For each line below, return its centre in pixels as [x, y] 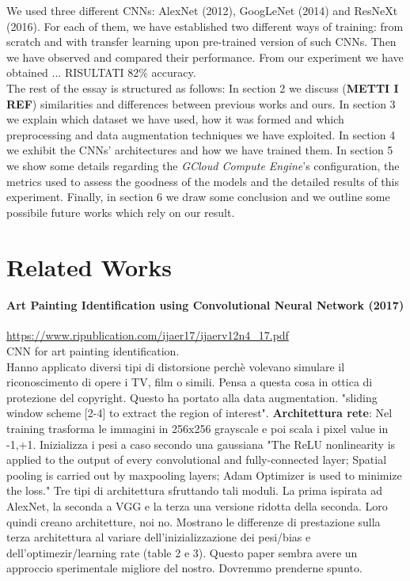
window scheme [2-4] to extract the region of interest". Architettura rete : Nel [199, 413]
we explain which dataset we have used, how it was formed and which [175, 119]
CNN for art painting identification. [93, 351]
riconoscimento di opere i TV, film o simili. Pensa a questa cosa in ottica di [190, 382]
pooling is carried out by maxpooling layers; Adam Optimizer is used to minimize [204, 475]
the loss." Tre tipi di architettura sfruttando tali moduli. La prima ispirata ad [195, 490]
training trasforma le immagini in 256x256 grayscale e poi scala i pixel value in [197, 429]
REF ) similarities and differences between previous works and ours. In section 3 [201, 103]
